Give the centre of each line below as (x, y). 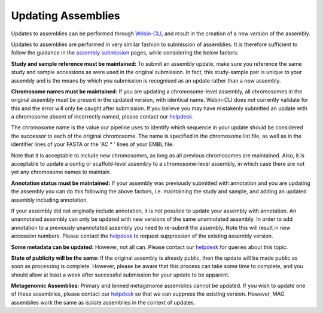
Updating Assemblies (66, 16)
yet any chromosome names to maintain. (61, 172)
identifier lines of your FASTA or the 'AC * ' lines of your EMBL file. (92, 144)
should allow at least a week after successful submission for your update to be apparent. (120, 275)
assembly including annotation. (49, 200)
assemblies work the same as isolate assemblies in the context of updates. (103, 302)
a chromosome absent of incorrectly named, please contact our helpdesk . (102, 117)
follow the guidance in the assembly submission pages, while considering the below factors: (125, 53)
